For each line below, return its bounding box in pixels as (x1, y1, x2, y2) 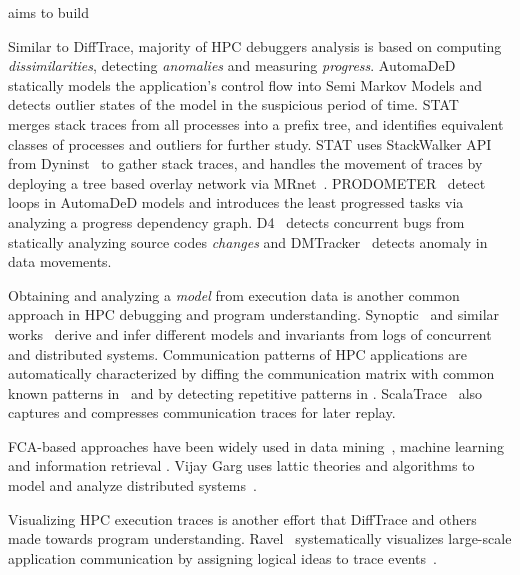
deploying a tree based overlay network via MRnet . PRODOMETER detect (8, 172, 486, 193)
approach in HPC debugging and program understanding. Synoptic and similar (8, 304, 500, 325)
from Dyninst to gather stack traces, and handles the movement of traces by (8, 153, 483, 174)
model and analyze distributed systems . (8, 475, 257, 496)
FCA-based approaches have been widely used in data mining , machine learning (8, 435, 504, 456)
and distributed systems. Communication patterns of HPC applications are (8, 343, 467, 364)
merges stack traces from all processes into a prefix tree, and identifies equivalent (8, 113, 504, 134)
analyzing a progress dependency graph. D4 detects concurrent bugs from (8, 211, 465, 232)
